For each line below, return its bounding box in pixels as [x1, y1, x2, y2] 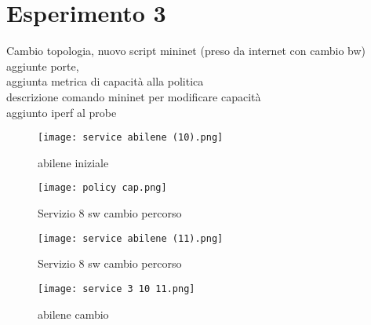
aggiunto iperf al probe [6, 104, 117, 120]
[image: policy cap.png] [38, 182, 167, 194]
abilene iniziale [38, 154, 109, 170]
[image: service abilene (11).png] [38, 232, 224, 244]
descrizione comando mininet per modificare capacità [6, 88, 261, 104]
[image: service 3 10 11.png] [38, 283, 195, 294]
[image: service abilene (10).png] [38, 132, 224, 144]
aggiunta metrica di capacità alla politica [6, 73, 204, 89]
